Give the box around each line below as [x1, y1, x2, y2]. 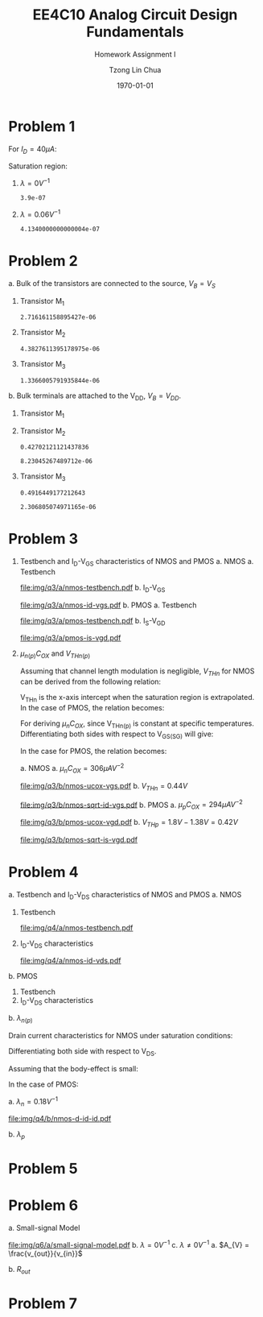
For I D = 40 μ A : [8, 143, 57, 155]
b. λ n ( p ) [8, 1013, 34, 1025]
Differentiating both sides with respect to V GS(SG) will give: [19, 729, 214, 740]
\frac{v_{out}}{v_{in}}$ [8, 1249, 83, 1258]
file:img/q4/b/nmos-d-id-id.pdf [8, 1114, 112, 1124]
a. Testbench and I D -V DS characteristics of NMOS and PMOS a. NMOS [8, 889, 242, 901]
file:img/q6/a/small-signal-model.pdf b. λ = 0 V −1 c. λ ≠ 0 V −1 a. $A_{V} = [8, 1239, 249, 1249]
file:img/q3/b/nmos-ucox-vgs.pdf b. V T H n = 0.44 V [19, 781, 188, 793]
